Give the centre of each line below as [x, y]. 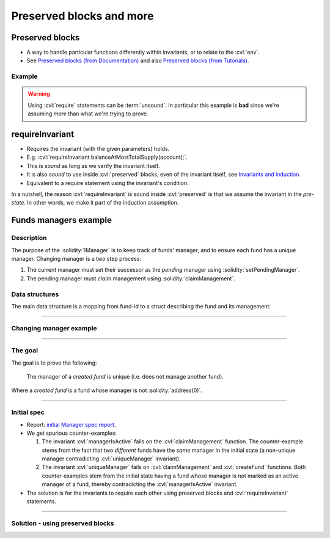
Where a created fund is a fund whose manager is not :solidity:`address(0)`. [107, 390]
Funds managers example [62, 220]
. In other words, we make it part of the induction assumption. [101, 203]
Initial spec [28, 412]
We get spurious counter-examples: [72, 433]
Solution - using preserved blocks [63, 523]
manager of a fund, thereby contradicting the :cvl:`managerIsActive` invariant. [140, 484]
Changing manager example [54, 328]
